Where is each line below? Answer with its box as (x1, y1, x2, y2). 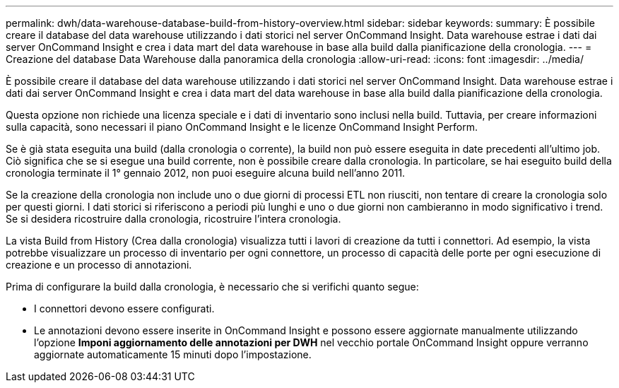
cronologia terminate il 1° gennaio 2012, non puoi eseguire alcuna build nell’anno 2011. (6, 167, 406, 179)
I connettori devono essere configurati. (34, 302, 215, 314)
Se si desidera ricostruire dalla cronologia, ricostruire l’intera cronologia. (6, 213, 341, 225)
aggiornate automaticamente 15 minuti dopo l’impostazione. (34, 348, 312, 360)
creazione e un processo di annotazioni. (6, 259, 192, 271)
